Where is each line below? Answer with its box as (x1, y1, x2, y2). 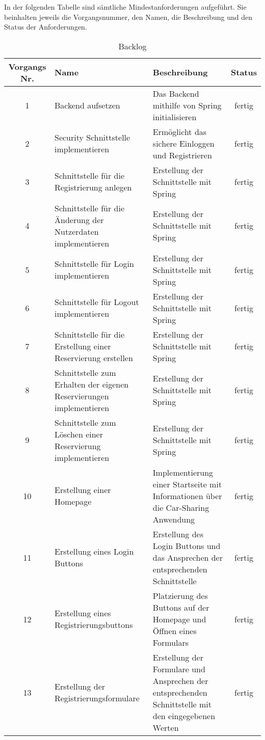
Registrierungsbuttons (54, 619, 133, 631)
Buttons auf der (152, 601, 209, 613)
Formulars (152, 636, 189, 648)
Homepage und (152, 613, 206, 625)
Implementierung (152, 466, 214, 478)
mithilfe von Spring (152, 99, 222, 111)
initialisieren (152, 111, 197, 123)
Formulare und (152, 663, 205, 675)
